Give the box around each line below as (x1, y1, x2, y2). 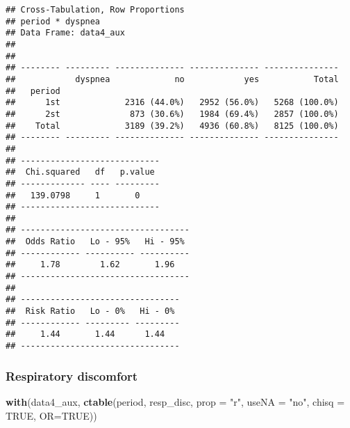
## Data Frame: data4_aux (6, 28, 125, 38)
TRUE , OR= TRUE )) (6, 408, 97, 422)
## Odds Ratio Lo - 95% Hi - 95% (6, 237, 185, 247)
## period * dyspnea (6, 16, 101, 26)
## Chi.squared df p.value (6, 167, 155, 177)
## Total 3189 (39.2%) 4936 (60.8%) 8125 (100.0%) (6, 120, 339, 131)
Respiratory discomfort (6, 367, 138, 384)
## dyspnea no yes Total (6, 74, 339, 84)
